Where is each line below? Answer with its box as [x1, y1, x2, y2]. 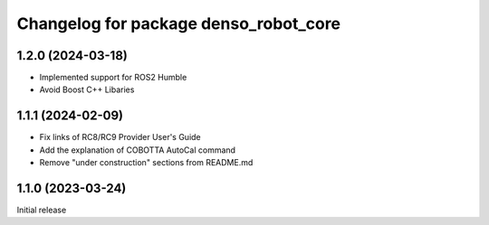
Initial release [16, 204, 67, 216]
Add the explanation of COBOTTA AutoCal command [39, 145, 235, 155]
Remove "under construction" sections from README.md [39, 157, 254, 168]
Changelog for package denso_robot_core [16, 14, 341, 33]
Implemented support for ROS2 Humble [39, 72, 187, 83]
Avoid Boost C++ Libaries [39, 84, 135, 95]
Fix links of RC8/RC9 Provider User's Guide [39, 132, 201, 143]
